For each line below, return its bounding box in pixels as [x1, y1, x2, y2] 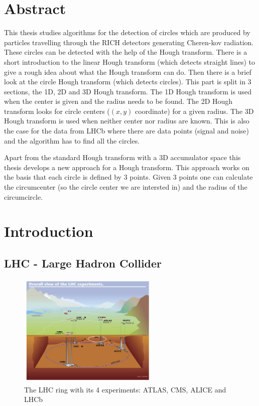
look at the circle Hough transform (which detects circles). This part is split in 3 [4, 76, 251, 87]
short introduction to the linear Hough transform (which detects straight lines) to [4, 56, 255, 67]
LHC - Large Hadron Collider [4, 255, 162, 270]
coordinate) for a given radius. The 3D [135, 105, 254, 116]
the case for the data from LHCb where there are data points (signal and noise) [4, 125, 249, 136]
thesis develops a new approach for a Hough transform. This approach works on [4, 162, 249, 172]
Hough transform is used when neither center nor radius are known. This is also [4, 115, 249, 126]
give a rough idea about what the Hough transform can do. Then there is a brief [4, 66, 251, 77]
